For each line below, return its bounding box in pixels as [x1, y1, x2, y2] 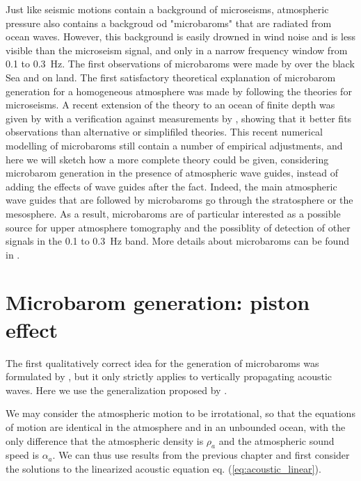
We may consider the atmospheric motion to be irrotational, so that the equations [6, 406, 355, 421]
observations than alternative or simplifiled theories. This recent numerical [6, 124, 323, 139]
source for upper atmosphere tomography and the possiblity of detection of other [6, 220, 351, 234]
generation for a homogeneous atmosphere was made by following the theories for [6, 83, 352, 98]
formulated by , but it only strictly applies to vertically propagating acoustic [6, 369, 332, 384]
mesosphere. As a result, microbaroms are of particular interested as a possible [6, 206, 341, 220]
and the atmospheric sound [218, 433, 335, 448]
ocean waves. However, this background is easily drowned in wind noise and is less [6, 29, 356, 44]
